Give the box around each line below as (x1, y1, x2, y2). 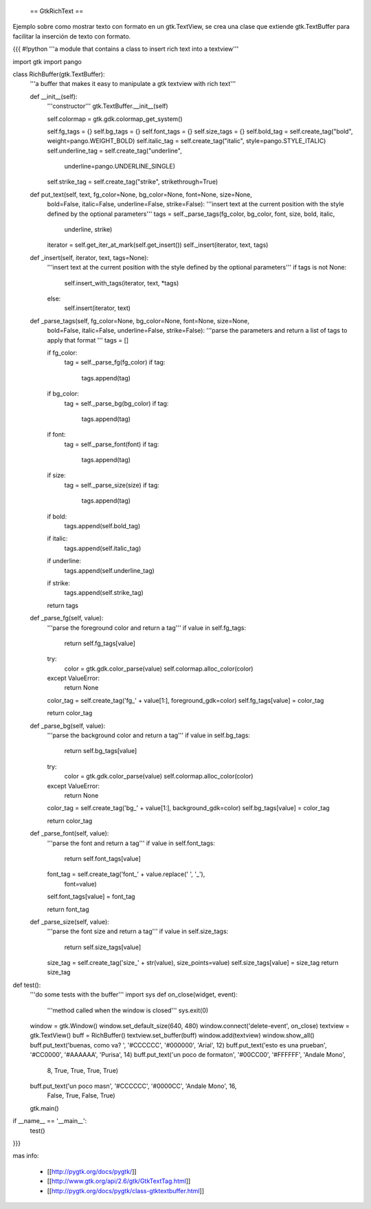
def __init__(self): (30, 92, 78, 100)
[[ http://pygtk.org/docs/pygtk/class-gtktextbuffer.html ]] (47, 1186, 205, 1195)
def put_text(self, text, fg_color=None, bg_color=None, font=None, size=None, (30, 190, 252, 199)
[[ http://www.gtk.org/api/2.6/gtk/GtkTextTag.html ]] (47, 1177, 191, 1186)
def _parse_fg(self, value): (30, 614, 104, 622)
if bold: (47, 512, 67, 521)
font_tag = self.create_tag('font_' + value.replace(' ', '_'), (47, 870, 205, 878)
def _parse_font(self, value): (30, 829, 109, 838)
